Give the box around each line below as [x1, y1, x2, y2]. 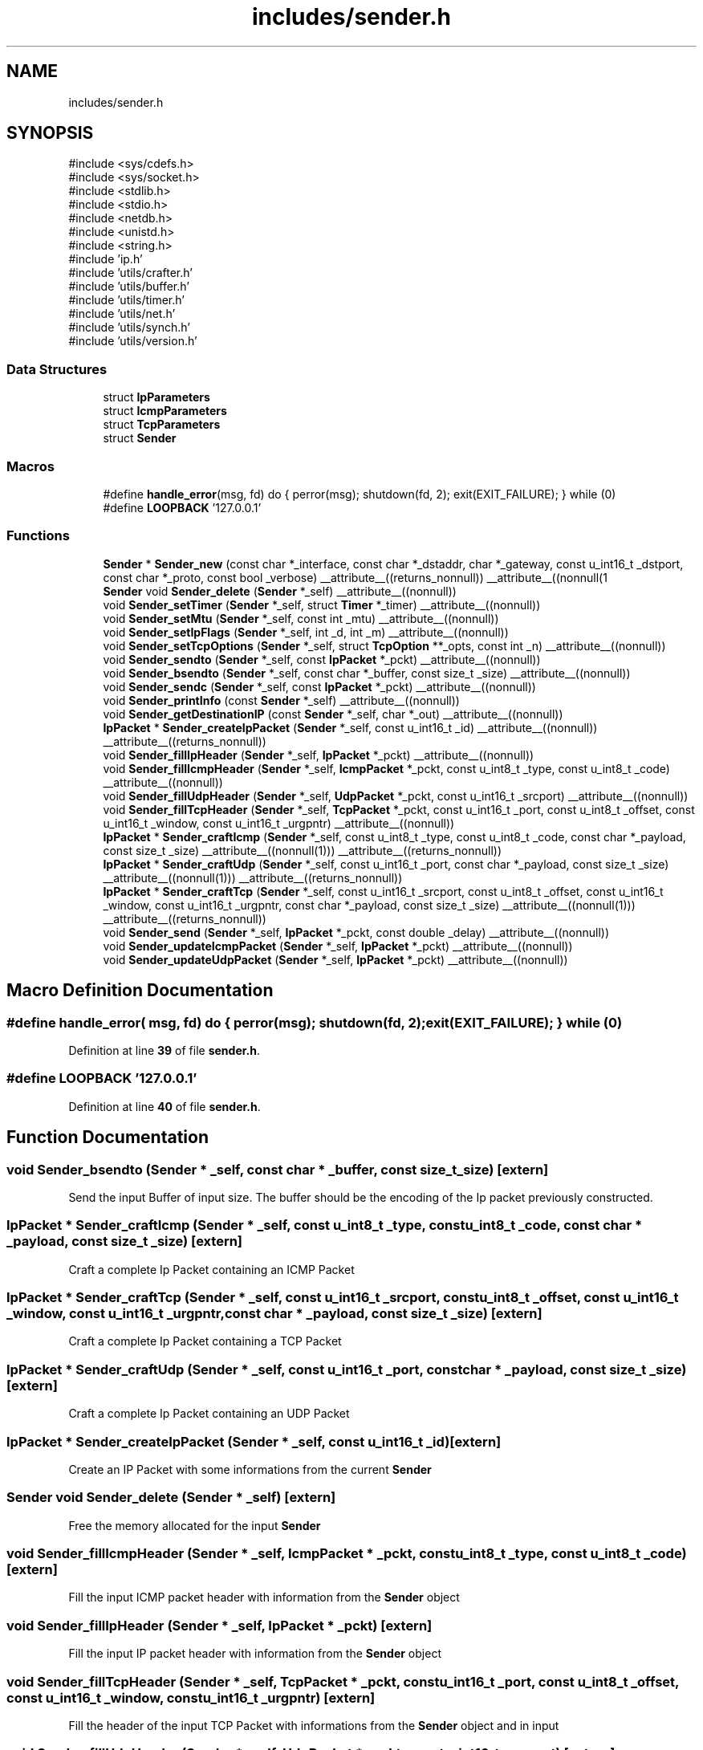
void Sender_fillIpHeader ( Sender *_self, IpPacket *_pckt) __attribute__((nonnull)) [103, 747, 534, 762]
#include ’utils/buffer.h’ [68, 279, 189, 294]
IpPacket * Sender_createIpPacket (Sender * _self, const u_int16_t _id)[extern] [6, 1433, 502, 1450]
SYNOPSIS [6, 123, 94, 144]
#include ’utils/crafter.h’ [68, 266, 193, 280]
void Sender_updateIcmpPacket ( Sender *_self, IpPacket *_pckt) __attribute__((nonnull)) [103, 938, 573, 953]
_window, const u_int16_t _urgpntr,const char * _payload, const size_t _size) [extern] [6, 1305, 542, 1321]
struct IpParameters [103, 390, 210, 405]
